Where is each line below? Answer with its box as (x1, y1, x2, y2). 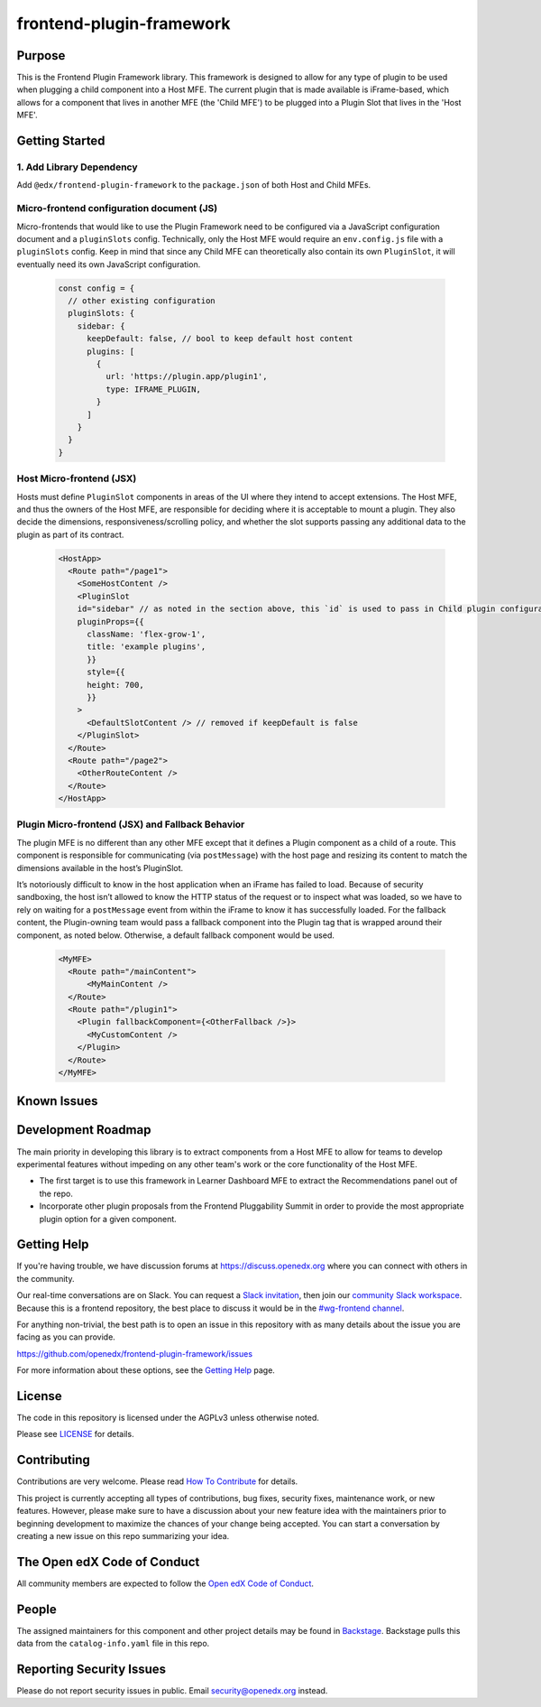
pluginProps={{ (77, 617, 144, 626)
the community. (16, 1273, 75, 1284)
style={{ (87, 667, 125, 677)
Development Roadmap (16, 1122, 151, 1137)
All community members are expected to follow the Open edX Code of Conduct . (16, 1578, 315, 1589)
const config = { (58, 283, 135, 293)
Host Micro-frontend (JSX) (16, 472, 137, 485)
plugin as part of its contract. (16, 529, 124, 540)
